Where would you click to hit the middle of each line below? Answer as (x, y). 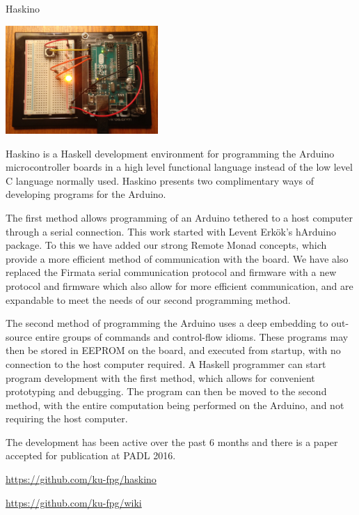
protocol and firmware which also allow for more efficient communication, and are (179, 285)
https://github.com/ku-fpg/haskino (81, 479)
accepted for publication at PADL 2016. (91, 455)
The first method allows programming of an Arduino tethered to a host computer (179, 217)
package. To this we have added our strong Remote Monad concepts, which (166, 245)
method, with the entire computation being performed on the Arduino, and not (175, 405)
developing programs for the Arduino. (86, 194)
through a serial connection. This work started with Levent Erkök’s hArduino (171, 231)
